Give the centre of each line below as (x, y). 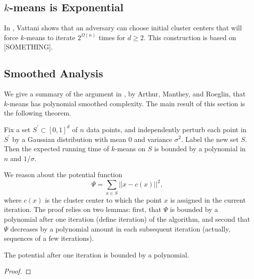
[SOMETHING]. (28, 47)
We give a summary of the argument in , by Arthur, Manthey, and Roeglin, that (125, 94)
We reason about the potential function (63, 174)
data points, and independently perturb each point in (166, 129)
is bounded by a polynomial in (200, 149)
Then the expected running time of (57, 149)
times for (112, 37)
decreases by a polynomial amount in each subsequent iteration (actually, (120, 228)
